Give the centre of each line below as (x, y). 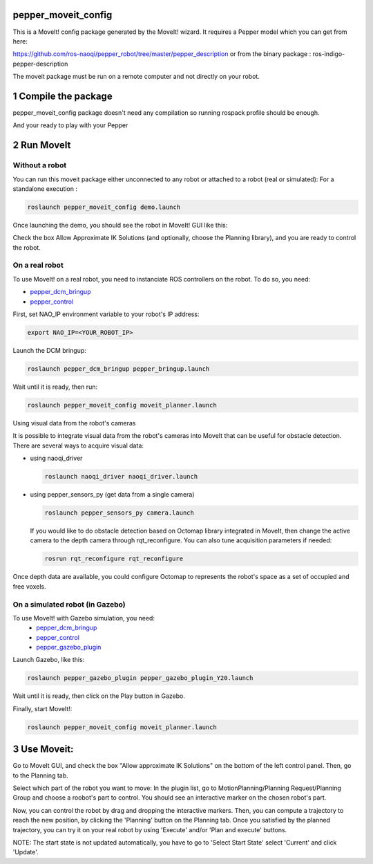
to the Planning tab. (40, 775)
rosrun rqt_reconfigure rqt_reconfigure (114, 559)
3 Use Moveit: (43, 750)
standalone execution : (45, 189)
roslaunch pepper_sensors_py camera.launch (119, 513)
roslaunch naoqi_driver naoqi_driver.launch (121, 477)
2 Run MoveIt (42, 145)
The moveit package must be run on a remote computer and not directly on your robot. (136, 77)
